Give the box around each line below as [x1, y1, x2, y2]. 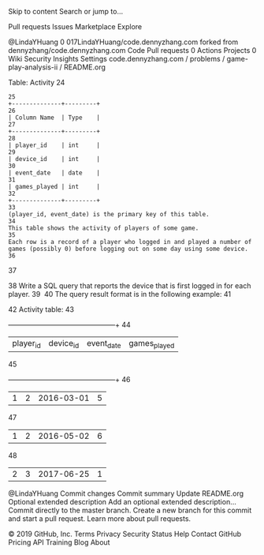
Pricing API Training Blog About [8, 538, 110, 547]
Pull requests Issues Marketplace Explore [8, 22, 143, 31]
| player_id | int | [8, 141, 101, 149]
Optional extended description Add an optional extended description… [8, 497, 236, 507]
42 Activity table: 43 [8, 305, 75, 314]
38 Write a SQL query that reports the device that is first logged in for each [8, 281, 251, 291]
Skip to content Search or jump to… [8, 7, 124, 16]
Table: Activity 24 [8, 78, 65, 87]
